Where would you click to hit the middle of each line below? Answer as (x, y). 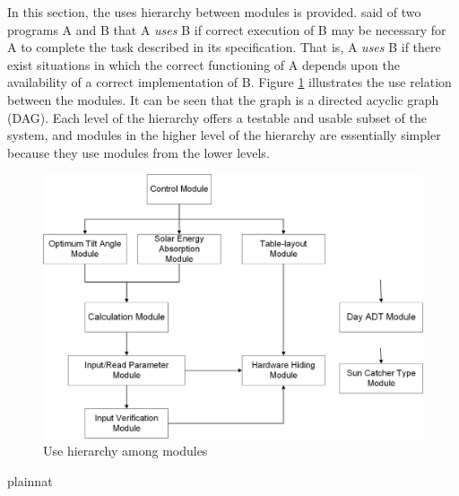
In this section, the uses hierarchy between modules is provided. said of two (214, 12)
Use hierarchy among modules (126, 451)
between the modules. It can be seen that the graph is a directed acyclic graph (223, 99)
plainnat (30, 480)
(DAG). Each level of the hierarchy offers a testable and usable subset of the (217, 117)
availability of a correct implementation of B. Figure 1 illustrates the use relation (229, 82)
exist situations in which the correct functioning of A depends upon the (204, 64)
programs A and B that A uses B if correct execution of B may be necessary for (227, 29)
